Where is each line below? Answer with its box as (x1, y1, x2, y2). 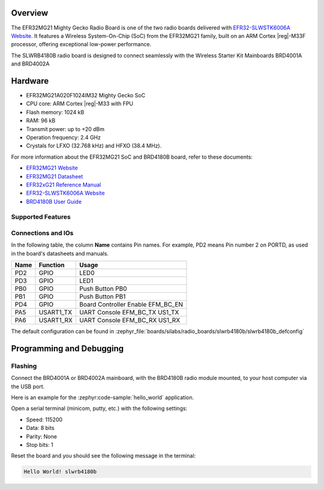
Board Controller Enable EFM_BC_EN (79, 301, 183, 309)
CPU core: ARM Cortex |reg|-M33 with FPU (26, 100, 134, 108)
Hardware (11, 76, 49, 86)
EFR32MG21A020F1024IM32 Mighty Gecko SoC (26, 91, 146, 99)
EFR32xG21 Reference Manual (26, 181, 101, 188)
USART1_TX (38, 308, 72, 317)
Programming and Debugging (11, 343, 124, 354)
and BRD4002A (11, 60, 50, 67)
